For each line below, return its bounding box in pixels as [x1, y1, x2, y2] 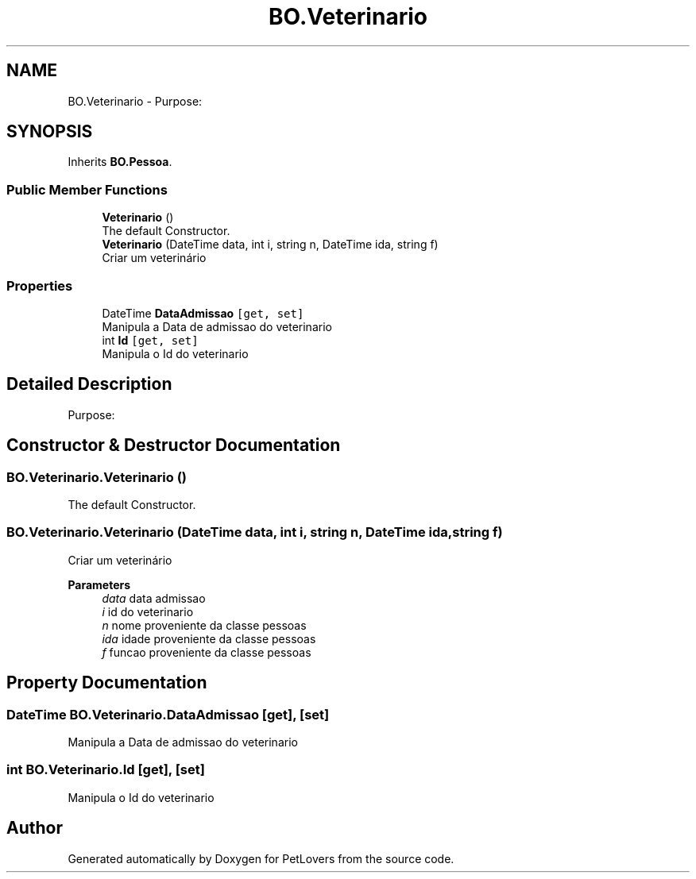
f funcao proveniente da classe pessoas [102, 645, 311, 659]
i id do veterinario [102, 604, 194, 619]
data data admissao [102, 591, 206, 605]
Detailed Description [6, 374, 172, 395]
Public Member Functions [6, 181, 168, 198]
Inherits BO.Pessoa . [68, 155, 172, 169]
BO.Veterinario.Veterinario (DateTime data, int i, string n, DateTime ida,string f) [6, 524, 503, 541]
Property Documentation [6, 673, 207, 693]
